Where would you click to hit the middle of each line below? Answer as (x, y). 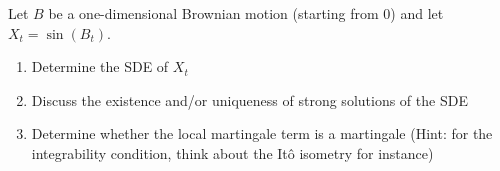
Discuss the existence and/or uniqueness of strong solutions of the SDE (249, 99)
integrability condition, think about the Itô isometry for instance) (232, 152)
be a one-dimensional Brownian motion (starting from (213, 13)
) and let (417, 13)
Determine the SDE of (100, 66)
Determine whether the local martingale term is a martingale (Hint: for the (262, 133)
